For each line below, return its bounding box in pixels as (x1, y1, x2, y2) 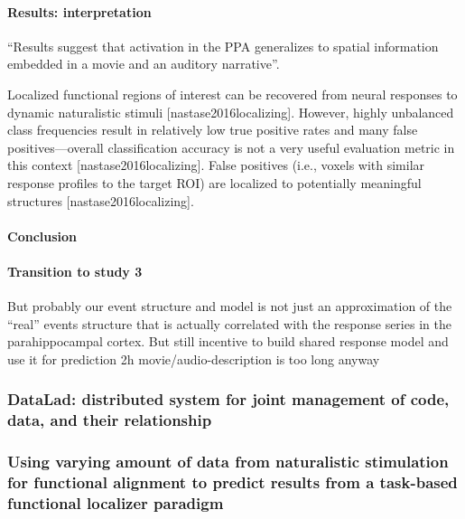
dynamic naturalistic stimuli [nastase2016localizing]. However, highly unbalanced (7, 102, 454, 121)
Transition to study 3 (7, 261, 143, 280)
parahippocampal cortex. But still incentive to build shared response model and (7, 332, 449, 351)
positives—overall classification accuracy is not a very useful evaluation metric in (7, 137, 455, 156)
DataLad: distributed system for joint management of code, (7, 388, 450, 410)
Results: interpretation (7, 2, 152, 21)
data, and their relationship (7, 409, 212, 431)
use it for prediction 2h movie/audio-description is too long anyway (7, 349, 380, 368)
